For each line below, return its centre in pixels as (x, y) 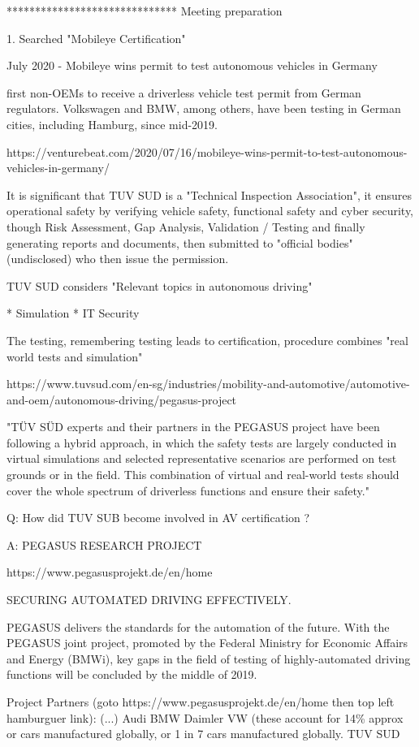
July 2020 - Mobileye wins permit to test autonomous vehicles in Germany (192, 65)
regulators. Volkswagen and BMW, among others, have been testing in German (204, 108)
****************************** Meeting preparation (145, 11)
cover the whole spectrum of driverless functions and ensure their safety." (188, 490)
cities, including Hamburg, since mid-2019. (112, 124)
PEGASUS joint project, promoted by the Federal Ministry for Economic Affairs (207, 643)
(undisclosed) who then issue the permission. (118, 259)
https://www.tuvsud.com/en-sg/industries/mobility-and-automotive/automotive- (208, 384)
